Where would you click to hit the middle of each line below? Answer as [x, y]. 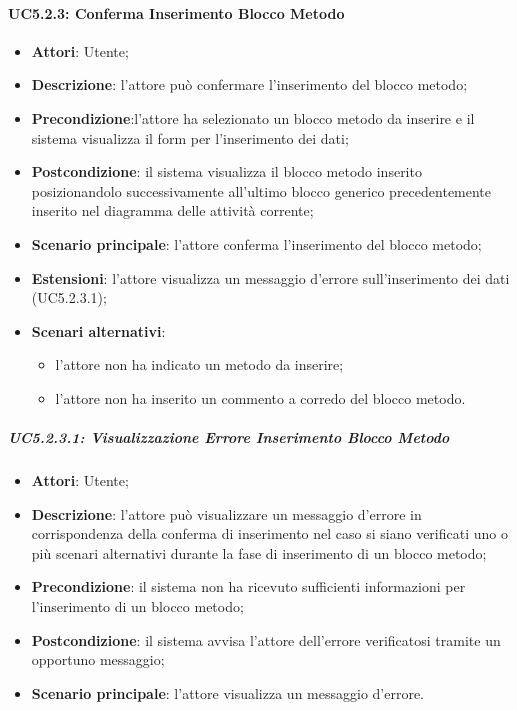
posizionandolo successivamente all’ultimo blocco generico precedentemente [261, 190]
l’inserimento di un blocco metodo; [137, 606]
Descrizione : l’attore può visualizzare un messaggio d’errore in [226, 513]
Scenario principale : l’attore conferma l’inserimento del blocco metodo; [256, 243]
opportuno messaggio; [98, 659]
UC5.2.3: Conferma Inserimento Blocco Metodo [176, 12]
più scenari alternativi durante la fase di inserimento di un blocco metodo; [259, 552]
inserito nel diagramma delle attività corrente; [172, 210]
